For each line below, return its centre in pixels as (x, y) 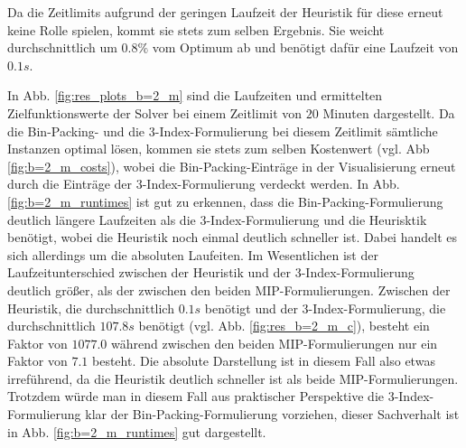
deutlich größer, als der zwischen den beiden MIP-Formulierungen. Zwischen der (229, 289)
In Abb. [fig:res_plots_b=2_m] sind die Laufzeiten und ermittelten (195, 95)
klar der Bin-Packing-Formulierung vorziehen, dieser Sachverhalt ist (272, 414)
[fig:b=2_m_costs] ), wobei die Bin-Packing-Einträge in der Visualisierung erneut (232, 166)
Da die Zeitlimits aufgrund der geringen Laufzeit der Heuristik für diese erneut (225, 12)
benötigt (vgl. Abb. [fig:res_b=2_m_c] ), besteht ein (284, 326)
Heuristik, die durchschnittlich (91, 308)
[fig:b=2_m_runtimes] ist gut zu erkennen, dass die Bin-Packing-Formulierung (225, 201)
